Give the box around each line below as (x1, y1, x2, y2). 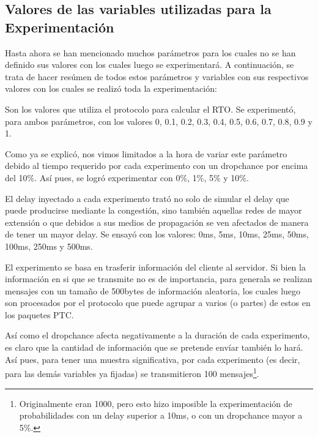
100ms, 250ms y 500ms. (5, 239, 93, 252)
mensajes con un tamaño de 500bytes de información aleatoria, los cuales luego (5, 284, 301, 297)
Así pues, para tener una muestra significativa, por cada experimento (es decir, (5, 353, 300, 365)
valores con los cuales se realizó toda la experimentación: (5, 82, 217, 95)
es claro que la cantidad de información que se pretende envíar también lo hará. (5, 341, 303, 354)
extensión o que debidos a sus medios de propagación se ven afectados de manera (5, 215, 309, 228)
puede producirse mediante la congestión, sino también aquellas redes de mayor (5, 204, 302, 217)
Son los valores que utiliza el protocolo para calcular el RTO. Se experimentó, (5, 102, 296, 115)
